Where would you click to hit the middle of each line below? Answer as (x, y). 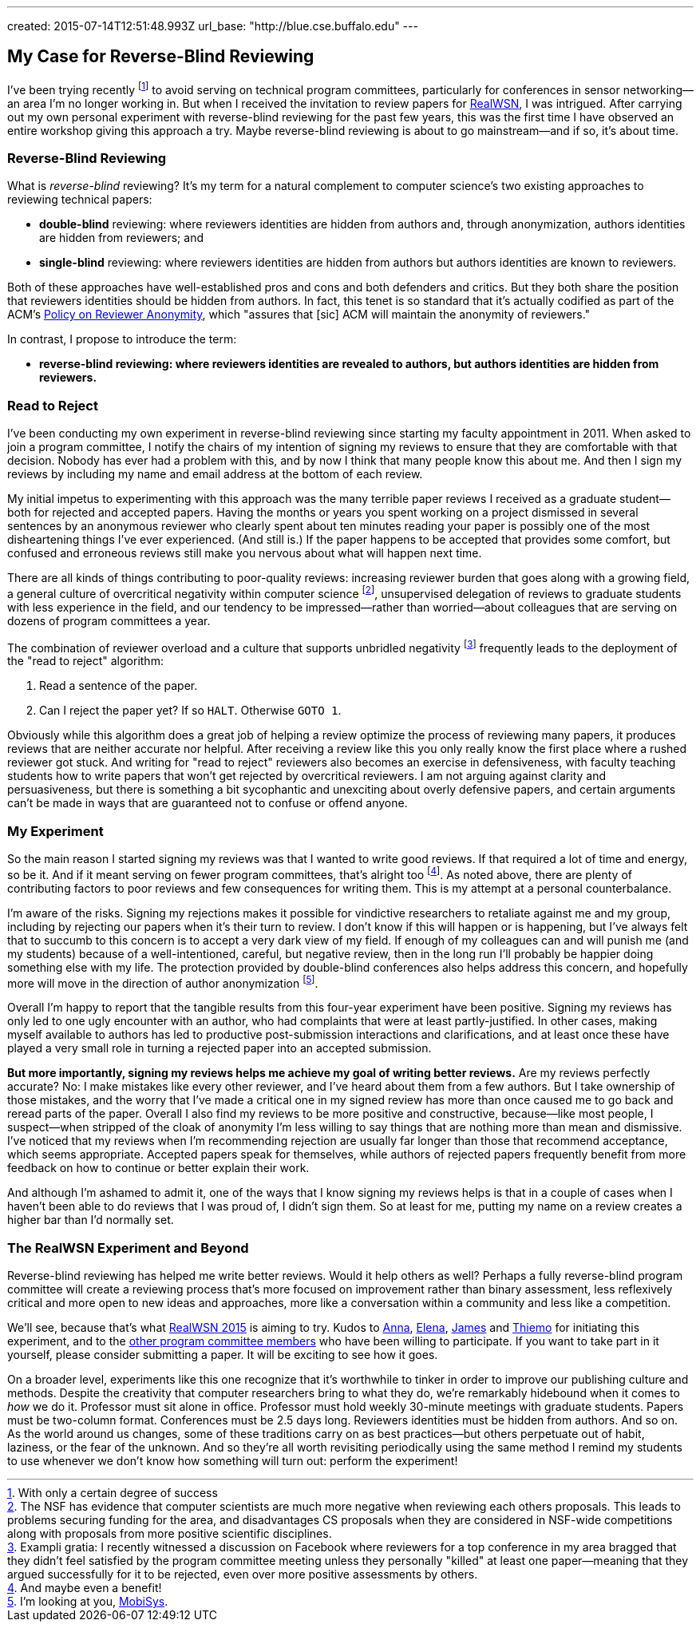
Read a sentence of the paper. (119, 686)
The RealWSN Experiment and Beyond (128, 1248)
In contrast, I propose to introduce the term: (122, 339)
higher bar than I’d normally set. (91, 1220)
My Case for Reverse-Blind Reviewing (161, 57)
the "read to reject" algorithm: (85, 661)
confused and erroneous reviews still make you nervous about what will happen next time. (245, 553)
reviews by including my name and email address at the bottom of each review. (215, 474)
